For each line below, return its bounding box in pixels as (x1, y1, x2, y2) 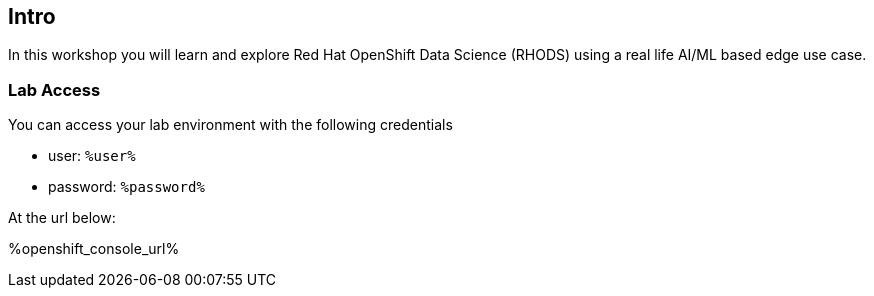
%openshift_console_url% (8, 240, 180, 258)
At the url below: (8, 209, 116, 227)
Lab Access (8, 79, 101, 100)
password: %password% (48, 178, 205, 196)
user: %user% (48, 147, 136, 165)
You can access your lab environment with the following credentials (8, 116, 453, 134)
